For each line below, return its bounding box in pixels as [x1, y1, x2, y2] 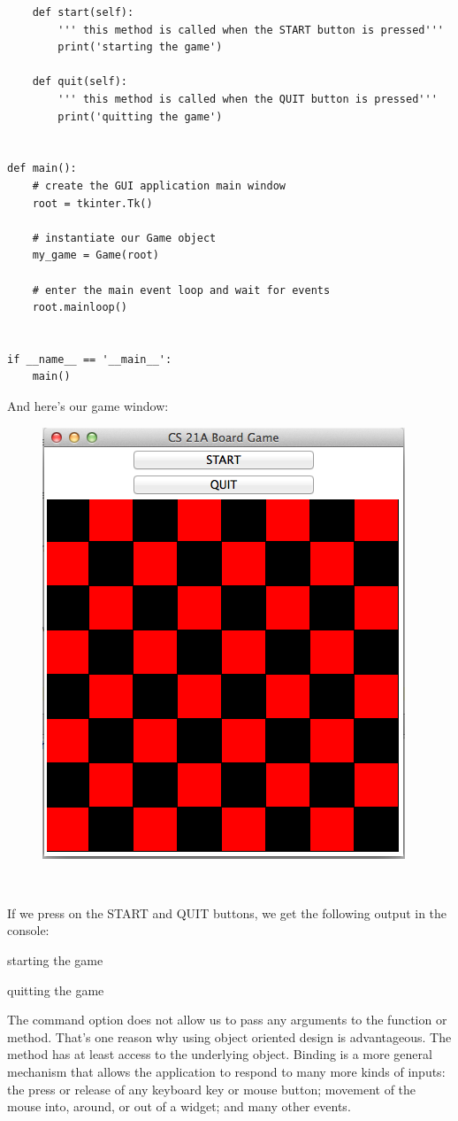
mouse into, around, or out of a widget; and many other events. [7, 1097, 351, 1116]
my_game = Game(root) [32, 249, 159, 262]
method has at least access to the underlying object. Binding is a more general [7, 1045, 432, 1063]
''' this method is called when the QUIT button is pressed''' [57, 92, 438, 105]
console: [7, 921, 50, 939]
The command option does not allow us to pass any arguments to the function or [7, 1010, 447, 1029]
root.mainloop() [32, 301, 128, 314]
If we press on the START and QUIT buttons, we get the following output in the [7, 903, 447, 922]
